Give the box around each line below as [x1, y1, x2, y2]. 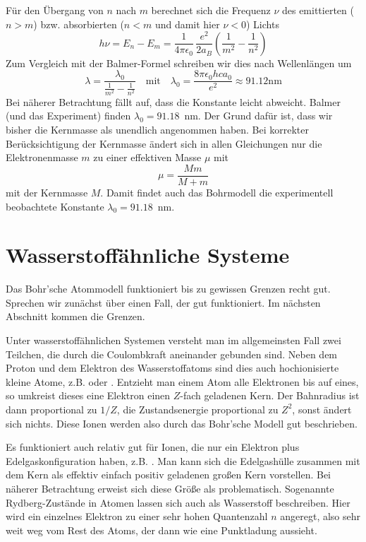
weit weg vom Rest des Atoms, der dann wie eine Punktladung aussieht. [6, 522, 317, 537]
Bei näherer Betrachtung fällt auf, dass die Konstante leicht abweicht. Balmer [6, 94, 341, 109]
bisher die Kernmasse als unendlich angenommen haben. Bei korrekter [6, 122, 310, 137]
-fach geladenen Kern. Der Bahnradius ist [180, 388, 360, 403]
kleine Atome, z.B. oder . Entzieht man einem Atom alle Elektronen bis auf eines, [6, 374, 359, 389]
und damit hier [154, 16, 220, 31]
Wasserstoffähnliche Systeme [6, 240, 290, 269]
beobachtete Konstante [6, 199, 104, 213]
